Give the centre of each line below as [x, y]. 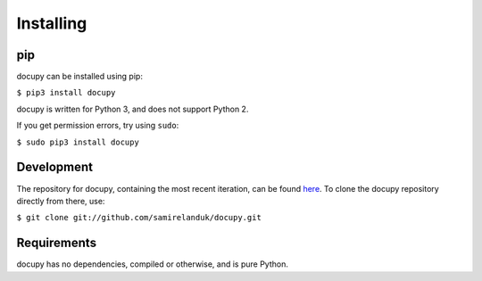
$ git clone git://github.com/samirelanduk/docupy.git [139, 218]
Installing [52, 23]
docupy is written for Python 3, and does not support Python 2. [133, 109]
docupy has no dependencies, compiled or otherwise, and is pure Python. [153, 264]
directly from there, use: [61, 201]
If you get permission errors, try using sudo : [98, 126]
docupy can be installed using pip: [79, 77]
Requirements [57, 243]
